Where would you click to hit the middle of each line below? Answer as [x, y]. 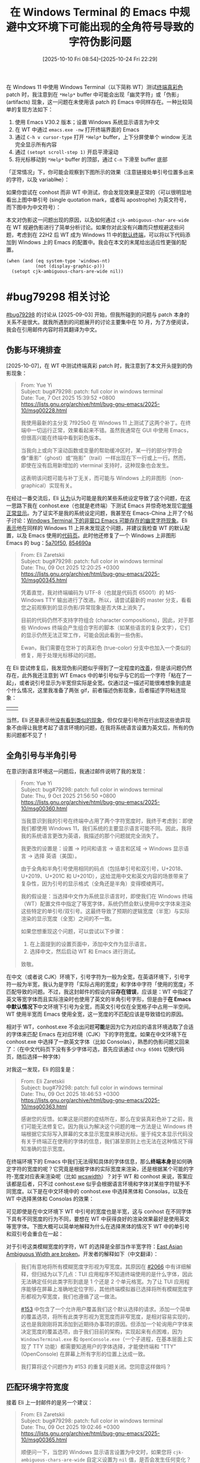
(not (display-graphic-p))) [70, 266]
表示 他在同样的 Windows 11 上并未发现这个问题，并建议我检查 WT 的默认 [95, 528]
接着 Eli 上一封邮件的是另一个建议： [50, 1403]
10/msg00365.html [44, 1440]
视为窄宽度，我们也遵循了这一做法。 [76, 1296]
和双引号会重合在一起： [35, 1234]
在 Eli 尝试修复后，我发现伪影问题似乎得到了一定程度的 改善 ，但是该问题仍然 [99, 668]
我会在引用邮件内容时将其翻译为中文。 [53, 329]
